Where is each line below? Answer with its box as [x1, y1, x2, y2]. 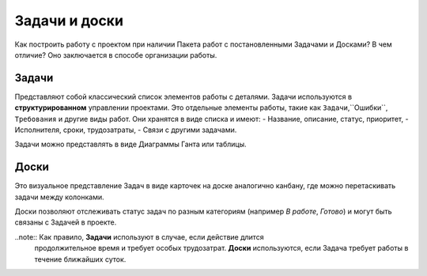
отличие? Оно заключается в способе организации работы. [14, 50, 217, 59]
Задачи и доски [14, 12, 124, 29]
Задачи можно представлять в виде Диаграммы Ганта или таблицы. [14, 139, 247, 149]
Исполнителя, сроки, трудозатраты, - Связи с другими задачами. [14, 125, 237, 134]
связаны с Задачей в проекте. [14, 217, 117, 227]
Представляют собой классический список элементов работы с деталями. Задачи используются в [14, 92, 352, 101]
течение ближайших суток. [34, 254, 127, 264]
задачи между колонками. [14, 192, 104, 202]
